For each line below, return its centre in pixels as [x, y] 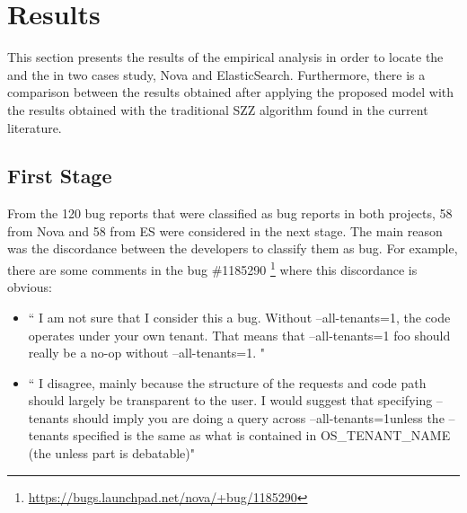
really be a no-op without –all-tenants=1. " [146, 353]
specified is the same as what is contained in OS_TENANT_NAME [262, 435]
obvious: [30, 287]
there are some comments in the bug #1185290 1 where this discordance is [212, 268]
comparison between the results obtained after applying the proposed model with [231, 92]
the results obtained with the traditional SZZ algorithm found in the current [218, 109]
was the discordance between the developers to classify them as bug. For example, [233, 248]
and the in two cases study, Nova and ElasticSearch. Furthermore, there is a [216, 74]
